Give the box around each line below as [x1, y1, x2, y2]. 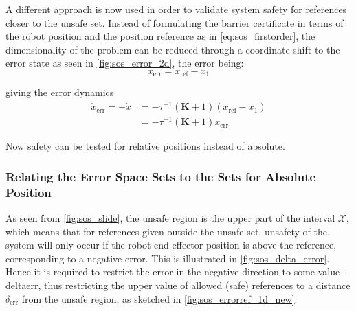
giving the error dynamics [5, 85, 114, 100]
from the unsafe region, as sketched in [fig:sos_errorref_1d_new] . [21, 291, 298, 306]
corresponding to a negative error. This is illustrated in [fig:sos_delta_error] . [5, 251, 330, 265]
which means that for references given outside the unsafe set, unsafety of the [5, 224, 327, 238]
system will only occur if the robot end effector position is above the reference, [5, 238, 337, 252]
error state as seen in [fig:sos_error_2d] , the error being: [5, 56, 244, 70]
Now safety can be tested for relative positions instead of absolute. [5, 139, 285, 153]
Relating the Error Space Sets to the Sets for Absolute [5, 168, 316, 185]
